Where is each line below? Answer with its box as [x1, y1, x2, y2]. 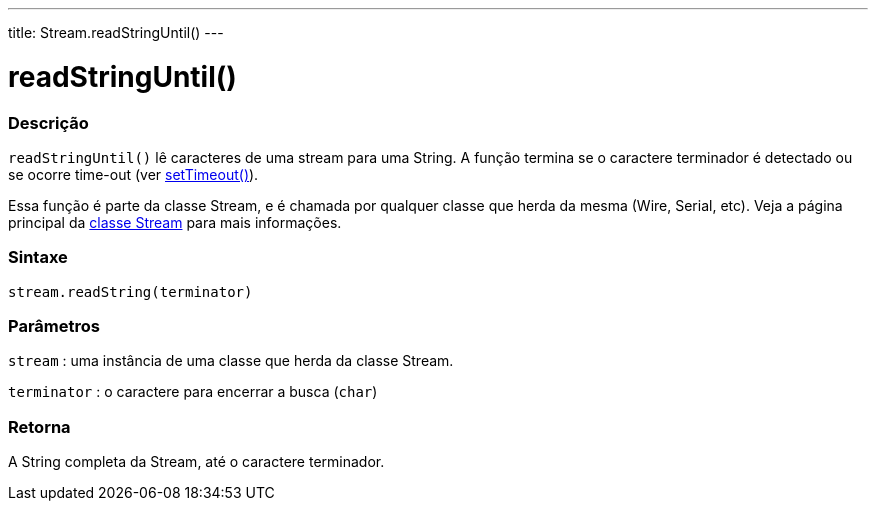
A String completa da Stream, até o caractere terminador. [8, 453, 385, 471]
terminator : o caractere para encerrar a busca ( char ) [8, 383, 378, 401]
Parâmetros [8, 316, 100, 336]
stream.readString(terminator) [8, 283, 253, 300]
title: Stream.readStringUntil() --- [8, 24, 224, 41]
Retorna [8, 416, 71, 437]
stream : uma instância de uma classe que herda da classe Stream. [8, 352, 454, 370]
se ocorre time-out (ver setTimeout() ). [8, 165, 259, 183]
